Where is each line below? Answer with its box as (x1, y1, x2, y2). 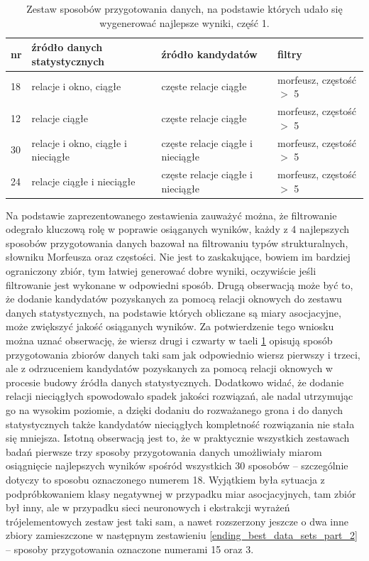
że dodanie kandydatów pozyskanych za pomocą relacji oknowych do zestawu (6, 291, 342, 306)
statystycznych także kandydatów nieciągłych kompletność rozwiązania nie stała (6, 416, 355, 431)
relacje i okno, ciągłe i (31, 135, 127, 150)
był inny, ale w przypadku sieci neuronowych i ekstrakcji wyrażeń (6, 500, 290, 515)
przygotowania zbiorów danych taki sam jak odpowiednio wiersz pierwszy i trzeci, (6, 347, 360, 361)
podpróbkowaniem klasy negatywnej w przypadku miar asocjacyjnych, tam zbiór (6, 486, 356, 501)
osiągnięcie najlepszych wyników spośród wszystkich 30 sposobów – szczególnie (6, 458, 348, 473)
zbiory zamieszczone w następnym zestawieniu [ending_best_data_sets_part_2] (6, 528, 358, 543)
